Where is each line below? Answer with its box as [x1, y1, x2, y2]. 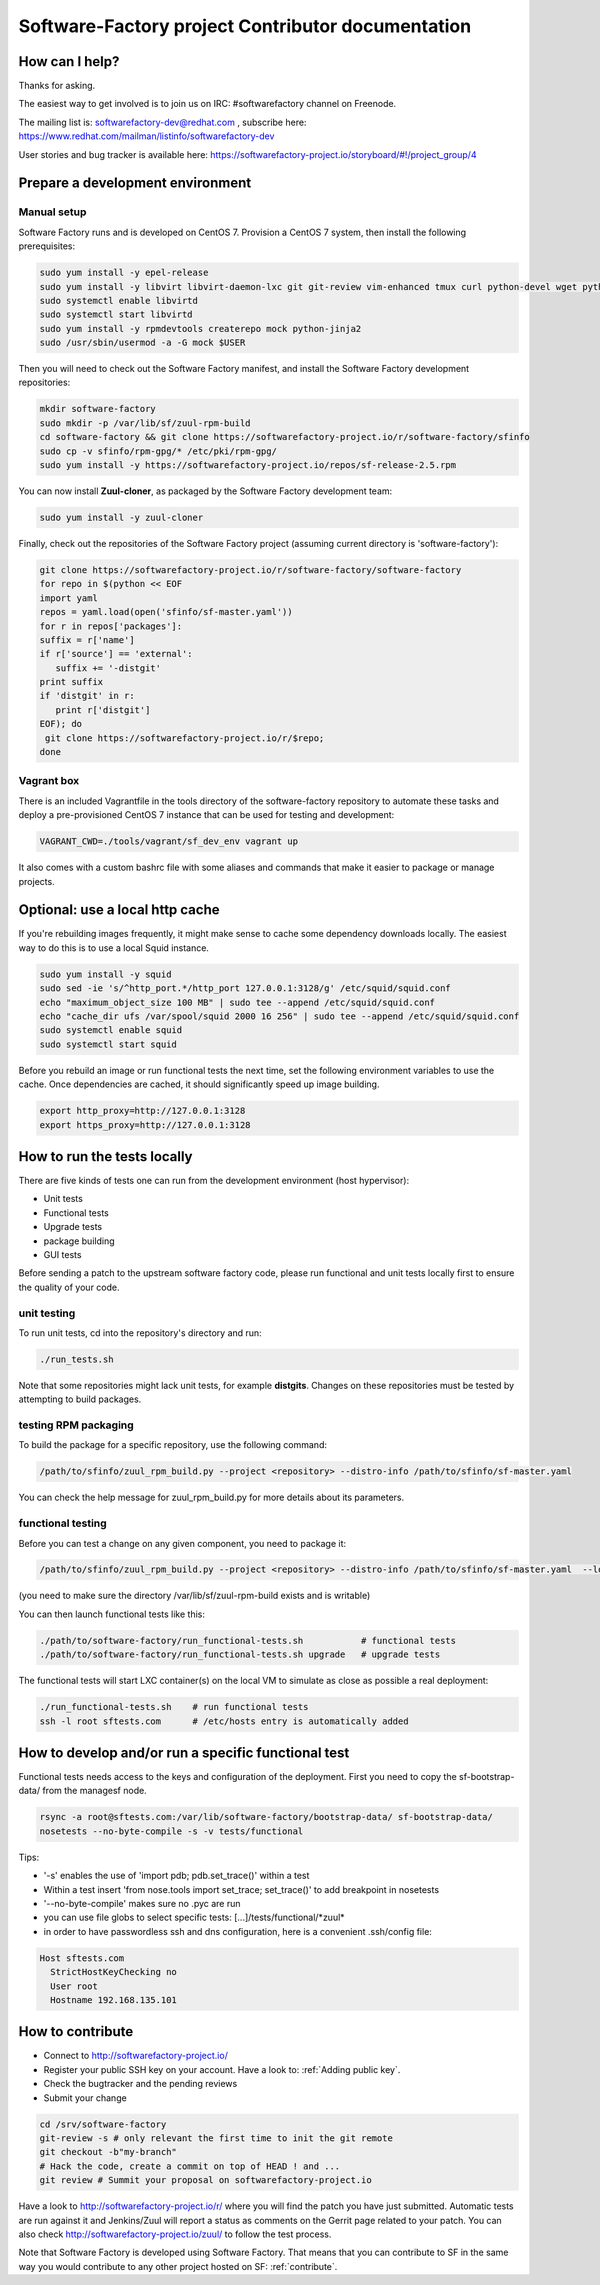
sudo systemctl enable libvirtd [39, 295, 199, 306]
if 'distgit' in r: [39, 690, 135, 702]
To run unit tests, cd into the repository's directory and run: [18, 1326, 262, 1339]
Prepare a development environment [18, 175, 252, 192]
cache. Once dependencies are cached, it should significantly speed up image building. [18, 1078, 380, 1090]
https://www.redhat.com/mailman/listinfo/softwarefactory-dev [18, 130, 275, 142]
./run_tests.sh [39, 1353, 114, 1365]
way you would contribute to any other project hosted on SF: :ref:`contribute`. [18, 2260, 338, 2272]
